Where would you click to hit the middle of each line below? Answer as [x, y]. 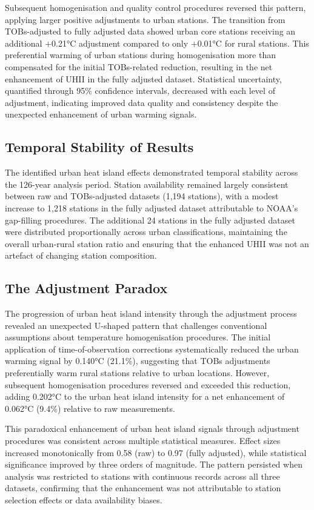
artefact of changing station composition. [81, 255]
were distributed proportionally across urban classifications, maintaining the [146, 232]
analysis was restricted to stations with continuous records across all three [142, 476]
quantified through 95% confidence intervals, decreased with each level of [140, 91]
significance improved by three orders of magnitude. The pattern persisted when [154, 464]
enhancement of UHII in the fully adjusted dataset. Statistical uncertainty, [143, 78]
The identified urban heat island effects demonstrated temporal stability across [152, 172]
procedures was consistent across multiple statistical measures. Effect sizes [143, 441]
